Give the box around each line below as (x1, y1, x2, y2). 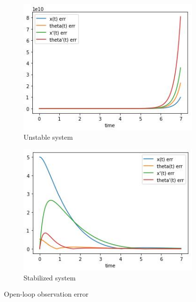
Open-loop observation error (4, 289, 89, 299)
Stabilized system (24, 272, 76, 282)
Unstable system (24, 132, 73, 142)
